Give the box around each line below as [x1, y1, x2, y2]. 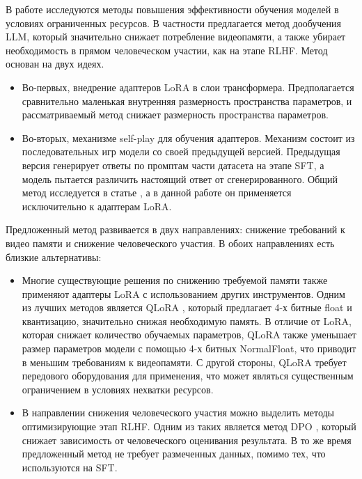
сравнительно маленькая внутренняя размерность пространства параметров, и [22, 93, 352, 108]
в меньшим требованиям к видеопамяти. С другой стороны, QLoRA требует [22, 354, 347, 369]
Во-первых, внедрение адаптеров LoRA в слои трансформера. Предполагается [22, 79, 354, 94]
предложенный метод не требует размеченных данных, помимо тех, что [22, 446, 326, 461]
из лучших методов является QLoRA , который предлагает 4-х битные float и [22, 300, 352, 315]
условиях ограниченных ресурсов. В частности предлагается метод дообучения [6, 15, 341, 30]
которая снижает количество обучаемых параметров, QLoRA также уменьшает [22, 327, 356, 342]
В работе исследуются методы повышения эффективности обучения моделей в [6, 2, 339, 16]
